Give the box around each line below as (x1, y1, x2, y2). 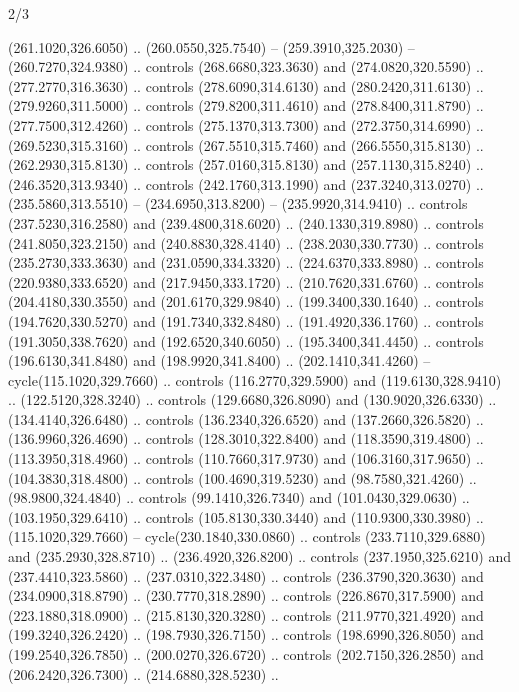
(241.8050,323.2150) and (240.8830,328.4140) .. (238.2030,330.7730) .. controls (8, 232, 484, 253)
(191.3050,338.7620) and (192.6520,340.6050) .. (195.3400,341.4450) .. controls (8, 330, 484, 351)
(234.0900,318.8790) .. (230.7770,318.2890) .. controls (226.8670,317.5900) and (8, 585, 484, 606)
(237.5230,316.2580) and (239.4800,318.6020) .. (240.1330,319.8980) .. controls (8, 212, 484, 233)
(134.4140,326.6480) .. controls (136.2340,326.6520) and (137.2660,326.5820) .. (8, 408, 484, 429)
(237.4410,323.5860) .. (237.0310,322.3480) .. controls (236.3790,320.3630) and (8, 565, 484, 586)
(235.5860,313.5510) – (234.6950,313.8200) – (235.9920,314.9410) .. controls (8, 193, 468, 214)
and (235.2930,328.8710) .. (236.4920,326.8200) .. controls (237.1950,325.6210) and (8, 546, 511, 567)
